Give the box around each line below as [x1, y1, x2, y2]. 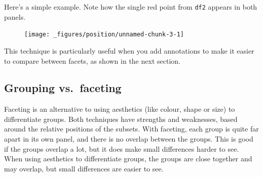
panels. [4, 11, 26, 22]
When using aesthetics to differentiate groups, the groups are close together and [4, 153, 252, 164]
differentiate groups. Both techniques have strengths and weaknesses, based [4, 113, 238, 124]
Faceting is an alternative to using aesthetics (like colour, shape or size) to [4, 104, 235, 114]
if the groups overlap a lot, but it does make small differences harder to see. [4, 143, 239, 154]
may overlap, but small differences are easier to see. [4, 163, 164, 173]
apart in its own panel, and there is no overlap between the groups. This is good [4, 134, 253, 144]
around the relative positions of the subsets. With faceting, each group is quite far [4, 123, 259, 134]
